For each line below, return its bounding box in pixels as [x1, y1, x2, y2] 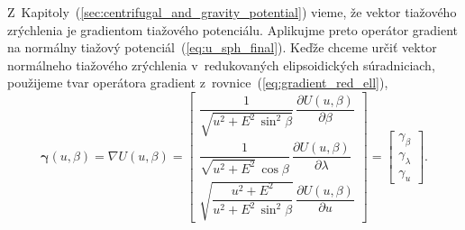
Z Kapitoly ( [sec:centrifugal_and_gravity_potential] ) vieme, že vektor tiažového [7, 3, 457, 21]
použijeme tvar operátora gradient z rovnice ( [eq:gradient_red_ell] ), [7, 73, 388, 92]
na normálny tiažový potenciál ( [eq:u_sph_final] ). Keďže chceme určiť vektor [7, 38, 437, 57]
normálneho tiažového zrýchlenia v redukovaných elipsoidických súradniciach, [7, 55, 435, 74]
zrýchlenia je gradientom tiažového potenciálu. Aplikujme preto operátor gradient [7, 20, 458, 39]
